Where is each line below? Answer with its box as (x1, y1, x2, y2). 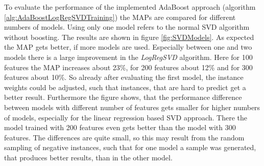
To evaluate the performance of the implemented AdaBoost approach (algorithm (4, 2, 256, 12)
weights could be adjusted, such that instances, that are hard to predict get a (4, 81, 246, 92)
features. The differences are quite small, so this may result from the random (4, 132, 245, 142)
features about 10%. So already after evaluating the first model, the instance (4, 72, 244, 82)
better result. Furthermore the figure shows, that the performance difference (4, 92, 242, 102)
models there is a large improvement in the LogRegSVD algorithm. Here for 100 (4, 51, 253, 62)
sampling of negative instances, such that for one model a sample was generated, (4, 142, 256, 153)
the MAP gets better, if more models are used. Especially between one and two (4, 42, 252, 52)
